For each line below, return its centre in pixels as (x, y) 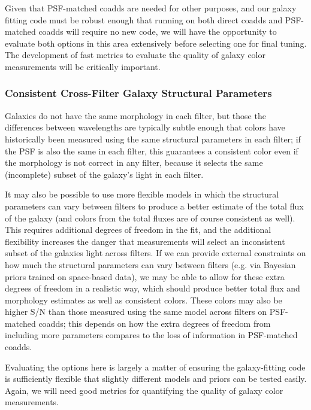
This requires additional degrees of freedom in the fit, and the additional (138, 230)
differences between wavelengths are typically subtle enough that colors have (145, 127)
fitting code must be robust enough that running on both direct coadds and (144, 19)
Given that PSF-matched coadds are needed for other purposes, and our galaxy (151, 8)
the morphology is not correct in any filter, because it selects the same (134, 163)
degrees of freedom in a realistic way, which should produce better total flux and (153, 288)
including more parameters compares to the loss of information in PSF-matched (151, 335)
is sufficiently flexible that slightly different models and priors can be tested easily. (156, 379)
